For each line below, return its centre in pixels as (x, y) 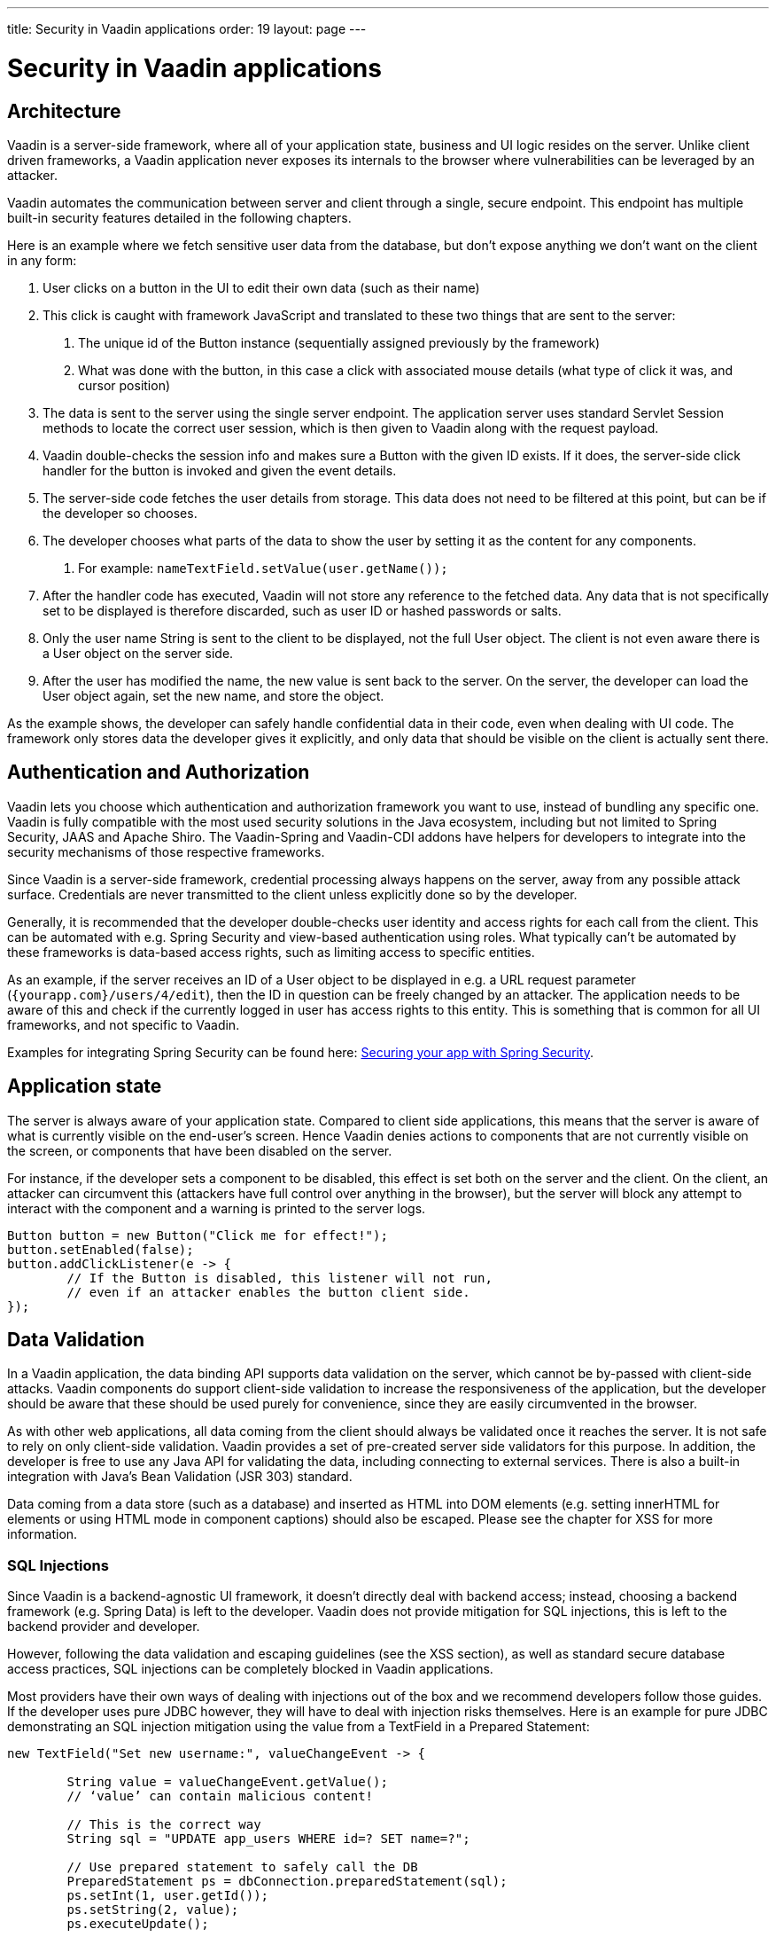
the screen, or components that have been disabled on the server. (200, 1150)
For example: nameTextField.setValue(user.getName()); (263, 568)
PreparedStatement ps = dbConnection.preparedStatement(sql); (287, 1882)
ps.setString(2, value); (153, 1910)
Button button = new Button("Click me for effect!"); (198, 1235)
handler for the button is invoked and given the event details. (220, 470)
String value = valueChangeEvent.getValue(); (227, 1782)
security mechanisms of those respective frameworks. (166, 851)
